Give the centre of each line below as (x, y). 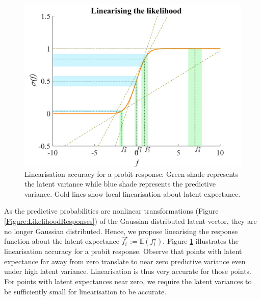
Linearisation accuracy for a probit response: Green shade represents (132, 174)
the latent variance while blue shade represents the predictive (120, 184)
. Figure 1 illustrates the (201, 241)
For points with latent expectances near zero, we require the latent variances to (128, 281)
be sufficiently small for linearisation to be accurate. (85, 291)
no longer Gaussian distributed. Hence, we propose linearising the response (121, 231)
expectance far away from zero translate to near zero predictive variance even (125, 261)
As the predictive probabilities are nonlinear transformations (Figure (111, 211)
